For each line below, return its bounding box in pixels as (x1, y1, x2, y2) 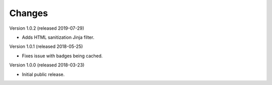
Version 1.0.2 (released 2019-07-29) (9, 25, 85, 31)
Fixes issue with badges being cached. (22, 53, 103, 59)
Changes (9, 8, 48, 19)
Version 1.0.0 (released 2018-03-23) (9, 62, 85, 68)
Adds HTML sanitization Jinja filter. (22, 34, 95, 40)
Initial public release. (22, 71, 65, 77)
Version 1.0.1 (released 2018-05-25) (9, 43, 83, 50)
